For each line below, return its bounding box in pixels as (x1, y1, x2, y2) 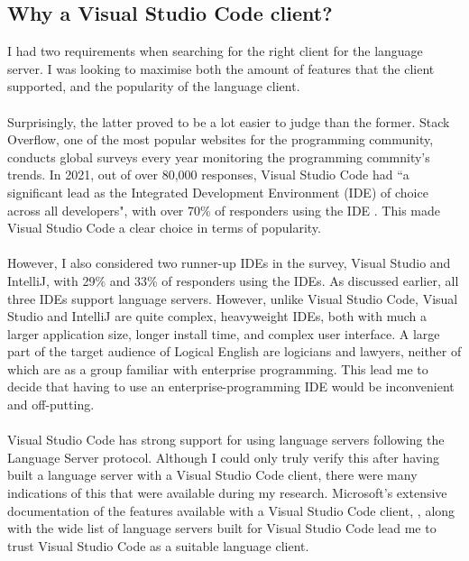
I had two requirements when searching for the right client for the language (7, 41, 423, 60)
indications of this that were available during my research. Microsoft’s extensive (7, 483, 447, 502)
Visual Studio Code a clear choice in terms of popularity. (7, 218, 321, 237)
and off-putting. (7, 395, 95, 414)
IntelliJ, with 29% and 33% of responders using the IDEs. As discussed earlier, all (7, 271, 459, 290)
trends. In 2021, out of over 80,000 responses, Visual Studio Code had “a (7, 165, 409, 184)
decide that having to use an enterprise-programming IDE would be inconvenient (7, 377, 455, 396)
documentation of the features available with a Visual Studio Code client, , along (7, 501, 455, 520)
